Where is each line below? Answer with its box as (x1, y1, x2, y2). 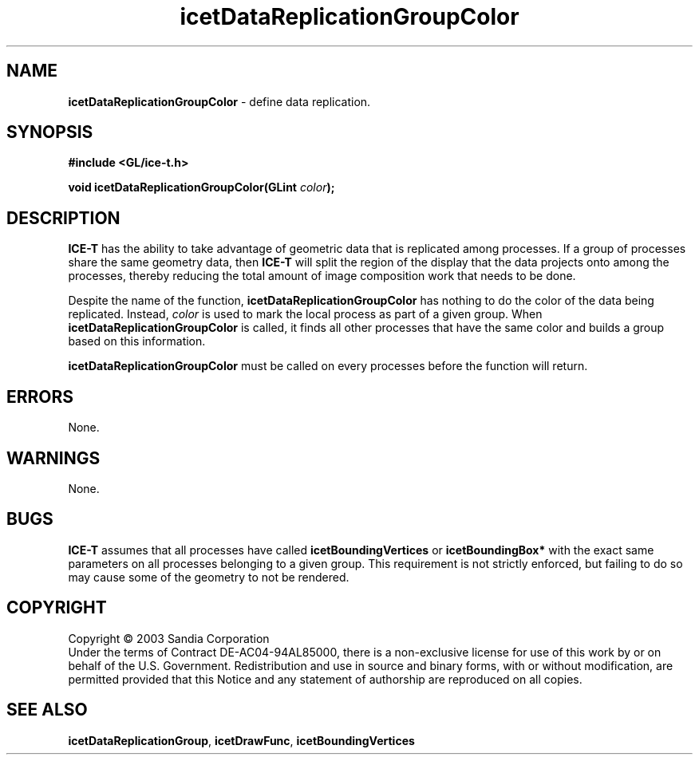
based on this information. (68, 334, 206, 349)
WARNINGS (6, 448, 101, 468)
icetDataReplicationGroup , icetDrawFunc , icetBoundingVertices (68, 733, 415, 747)
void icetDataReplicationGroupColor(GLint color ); (68, 180, 335, 195)
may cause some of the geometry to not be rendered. (68, 570, 349, 584)
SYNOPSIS (6, 122, 93, 143)
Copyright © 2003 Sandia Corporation (68, 631, 270, 645)
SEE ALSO (6, 700, 88, 720)
